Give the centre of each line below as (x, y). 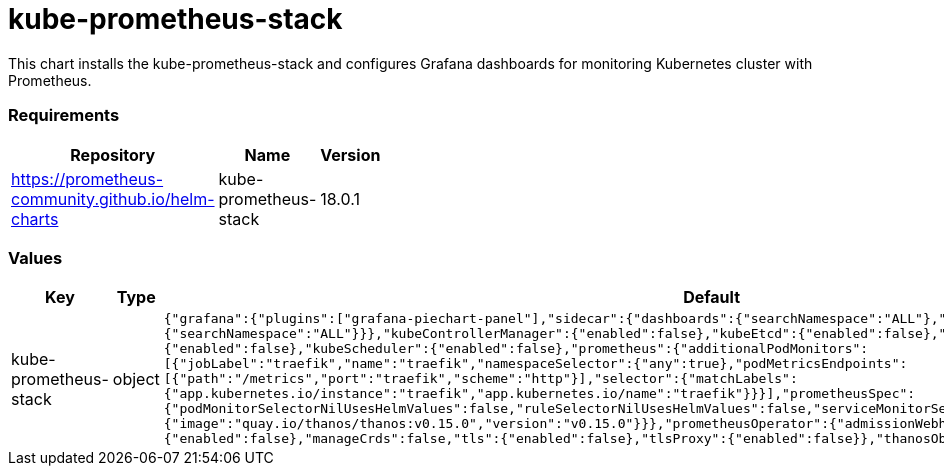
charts (35, 218)
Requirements (64, 115)
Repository (113, 154)
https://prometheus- (87, 178)
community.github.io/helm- (113, 198)
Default (712, 297)
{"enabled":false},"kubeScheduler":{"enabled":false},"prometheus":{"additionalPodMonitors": (516, 349)
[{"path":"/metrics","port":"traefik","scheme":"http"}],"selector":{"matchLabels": (480, 379)
